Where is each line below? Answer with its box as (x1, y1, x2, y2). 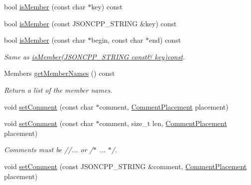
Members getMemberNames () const (4, 68, 115, 78)
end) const (149, 35, 181, 45)
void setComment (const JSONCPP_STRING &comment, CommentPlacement (4, 161, 247, 171)
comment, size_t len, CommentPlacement (99, 118, 227, 128)
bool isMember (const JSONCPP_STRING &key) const (4, 18, 177, 28)
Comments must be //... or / (4, 144, 93, 155)
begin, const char (91, 35, 143, 45)
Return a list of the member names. (4, 84, 113, 95)
